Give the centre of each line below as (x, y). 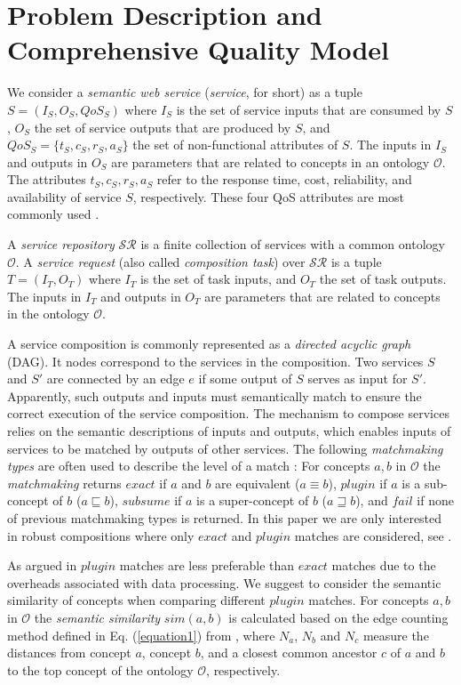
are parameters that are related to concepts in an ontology (270, 161)
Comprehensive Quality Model (198, 49)
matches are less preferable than (207, 565)
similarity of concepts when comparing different (136, 600)
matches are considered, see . (373, 535)
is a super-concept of (253, 500)
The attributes (47, 179)
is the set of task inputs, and (218, 279)
